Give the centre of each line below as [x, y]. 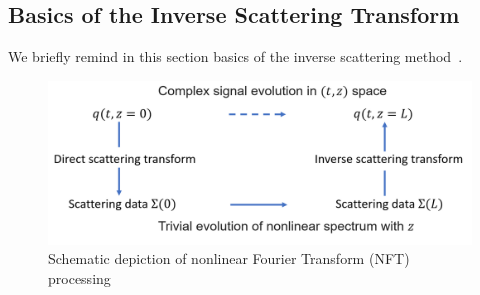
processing [79, 277]
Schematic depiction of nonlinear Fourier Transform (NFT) [229, 258]
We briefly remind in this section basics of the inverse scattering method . [235, 56]
